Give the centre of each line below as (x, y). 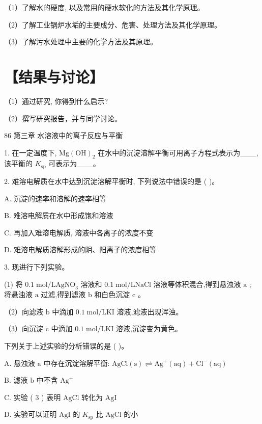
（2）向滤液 (24, 311)
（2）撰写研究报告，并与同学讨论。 (63, 118)
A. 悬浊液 (20, 363)
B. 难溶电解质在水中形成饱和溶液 (59, 215)
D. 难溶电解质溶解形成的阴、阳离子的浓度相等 (80, 249)
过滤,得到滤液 (63, 294)
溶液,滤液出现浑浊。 (150, 311)
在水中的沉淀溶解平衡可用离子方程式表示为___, (178, 152)
